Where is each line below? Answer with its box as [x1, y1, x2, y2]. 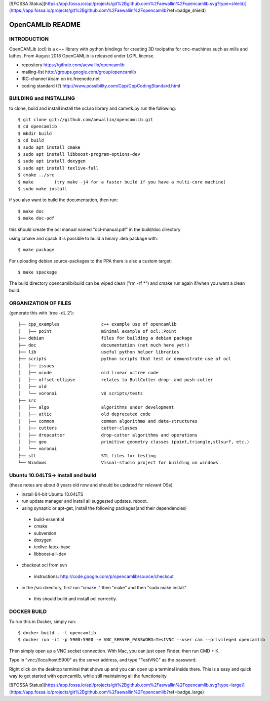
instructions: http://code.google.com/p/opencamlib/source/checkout [34, 573, 174, 579]
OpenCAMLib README [9, 20, 81, 29]
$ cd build [18, 137, 44, 143]
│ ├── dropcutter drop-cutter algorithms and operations [18, 432, 197, 438]
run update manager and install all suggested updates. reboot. [21, 498, 148, 504]
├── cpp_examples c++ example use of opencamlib [18, 321, 177, 327]
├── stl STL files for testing [18, 453, 156, 458]
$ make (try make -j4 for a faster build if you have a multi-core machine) [18, 179, 227, 185]
